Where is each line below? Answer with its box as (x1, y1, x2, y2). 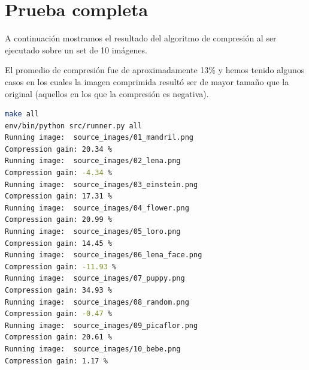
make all (5, 110, 40, 119)
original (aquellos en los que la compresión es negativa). (5, 87, 209, 100)
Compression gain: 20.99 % (5, 215, 112, 224)
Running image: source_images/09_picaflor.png (5, 321, 198, 330)
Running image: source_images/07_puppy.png (5, 274, 185, 283)
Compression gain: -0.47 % (5, 309, 112, 318)
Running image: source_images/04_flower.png (5, 203, 189, 212)
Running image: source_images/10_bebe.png (5, 344, 181, 353)
